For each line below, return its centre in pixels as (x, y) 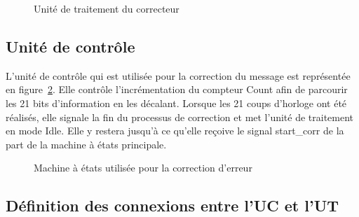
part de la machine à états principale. (86, 144)
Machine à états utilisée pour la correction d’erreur (143, 168)
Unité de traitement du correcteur (107, 8)
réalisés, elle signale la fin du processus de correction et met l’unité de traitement (180, 117)
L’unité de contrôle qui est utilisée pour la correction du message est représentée (178, 75)
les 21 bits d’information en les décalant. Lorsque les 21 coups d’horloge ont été (176, 103)
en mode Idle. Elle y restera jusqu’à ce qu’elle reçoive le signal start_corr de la (175, 131)
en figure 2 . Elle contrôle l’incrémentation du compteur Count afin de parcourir (177, 89)
